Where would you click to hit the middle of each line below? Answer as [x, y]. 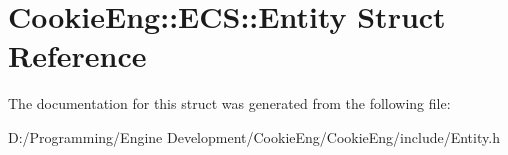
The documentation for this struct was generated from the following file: [229, 103]
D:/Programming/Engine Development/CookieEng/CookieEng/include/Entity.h [254, 136]
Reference [77, 55]
